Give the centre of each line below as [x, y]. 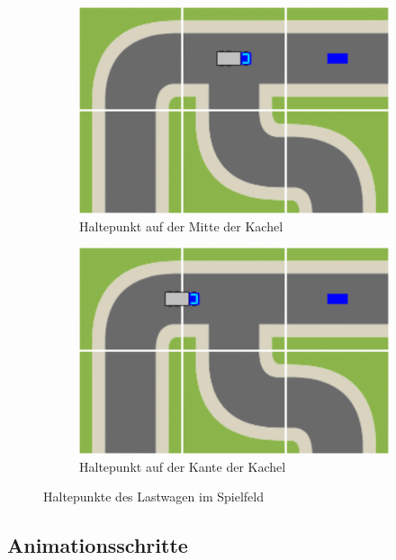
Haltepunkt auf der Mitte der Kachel [181, 226]
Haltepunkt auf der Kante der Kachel [183, 466]
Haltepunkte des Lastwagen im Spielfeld [153, 497]
